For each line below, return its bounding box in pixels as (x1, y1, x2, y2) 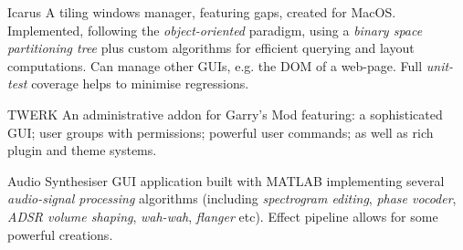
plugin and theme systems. (7, 141, 157, 160)
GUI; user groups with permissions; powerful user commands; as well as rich (7, 122, 434, 141)
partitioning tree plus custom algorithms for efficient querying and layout (7, 38, 415, 57)
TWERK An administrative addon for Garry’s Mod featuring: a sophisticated (7, 104, 443, 123)
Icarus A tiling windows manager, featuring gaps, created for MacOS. (7, 3, 396, 21)
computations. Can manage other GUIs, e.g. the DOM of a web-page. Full (7, 56, 423, 75)
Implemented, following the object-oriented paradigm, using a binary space (7, 20, 423, 39)
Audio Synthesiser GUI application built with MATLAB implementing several (7, 171, 445, 190)
